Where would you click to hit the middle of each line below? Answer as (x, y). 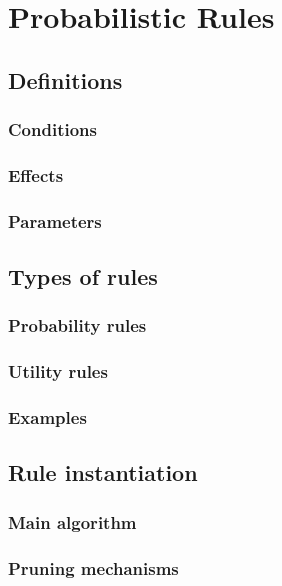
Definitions (65, 79)
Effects (36, 174)
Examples (47, 417)
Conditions (52, 129)
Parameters (55, 220)
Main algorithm (72, 521)
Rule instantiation (103, 472)
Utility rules (58, 371)
